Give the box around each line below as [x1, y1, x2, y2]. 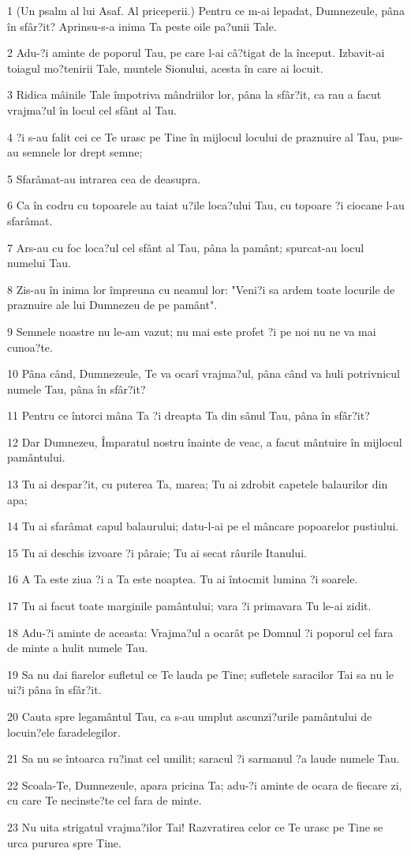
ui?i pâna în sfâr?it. [7, 681, 102, 698]
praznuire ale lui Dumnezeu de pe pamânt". [7, 296, 218, 313]
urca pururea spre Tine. [7, 834, 121, 850]
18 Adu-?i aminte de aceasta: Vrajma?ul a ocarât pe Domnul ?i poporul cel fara [7, 624, 394, 640]
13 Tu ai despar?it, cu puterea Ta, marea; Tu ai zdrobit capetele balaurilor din [7, 476, 388, 492]
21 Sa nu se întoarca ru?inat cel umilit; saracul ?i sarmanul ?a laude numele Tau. [7, 750, 400, 767]
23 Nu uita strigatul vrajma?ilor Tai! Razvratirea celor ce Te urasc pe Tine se [7, 818, 383, 835]
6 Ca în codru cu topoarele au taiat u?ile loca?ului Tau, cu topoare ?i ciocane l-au [7, 197, 405, 213]
